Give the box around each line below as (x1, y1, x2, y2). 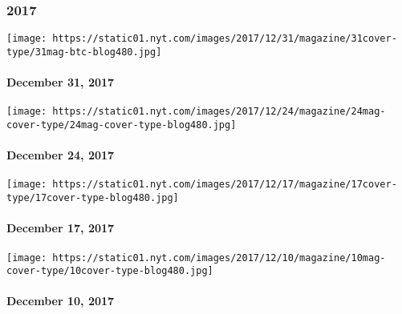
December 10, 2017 (6, 292, 115, 309)
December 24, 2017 (6, 147, 115, 163)
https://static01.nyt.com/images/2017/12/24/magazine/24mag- (52, 106, 386, 118)
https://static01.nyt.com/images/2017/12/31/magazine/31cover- (52, 33, 397, 45)
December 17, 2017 (6, 219, 115, 236)
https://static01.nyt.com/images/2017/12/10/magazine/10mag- (52, 252, 386, 264)
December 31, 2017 (6, 74, 115, 91)
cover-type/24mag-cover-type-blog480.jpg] (6, 119, 237, 131)
